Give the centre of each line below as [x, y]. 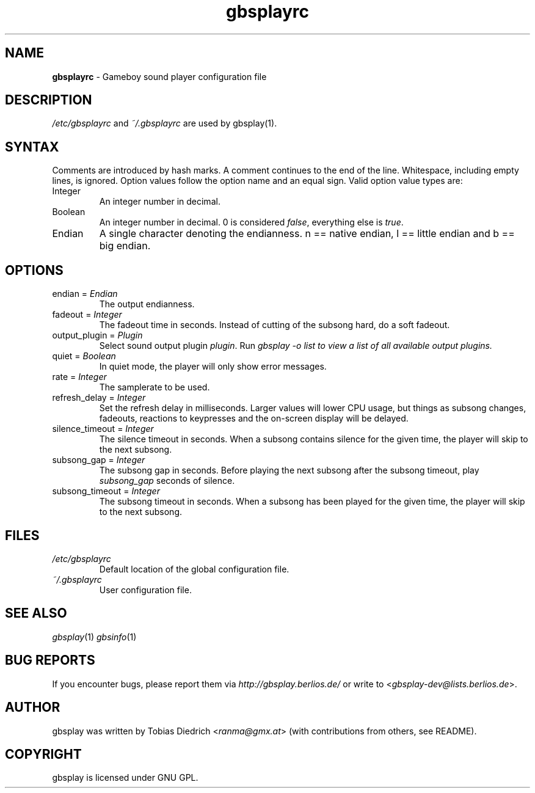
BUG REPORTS [50, 660]
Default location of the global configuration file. [194, 569]
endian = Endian [85, 294]
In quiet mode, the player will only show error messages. [213, 367]
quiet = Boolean [84, 356]
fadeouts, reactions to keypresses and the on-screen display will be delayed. [254, 418]
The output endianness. [147, 304]
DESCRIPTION [49, 100]
